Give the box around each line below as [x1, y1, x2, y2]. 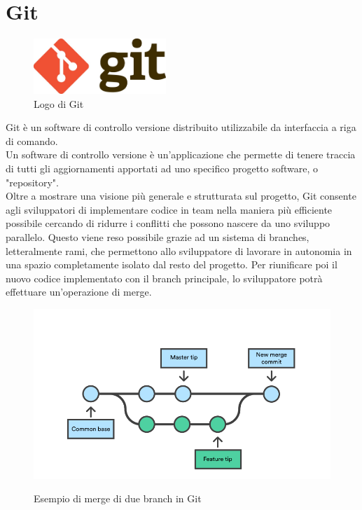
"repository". [6, 174, 59, 189]
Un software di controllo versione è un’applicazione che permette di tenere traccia [6, 147, 356, 162]
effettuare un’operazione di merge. [6, 284, 152, 299]
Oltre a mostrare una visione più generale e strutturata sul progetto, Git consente [6, 188, 356, 203]
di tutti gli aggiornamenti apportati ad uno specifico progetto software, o [6, 160, 319, 175]
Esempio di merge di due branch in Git [34, 491, 202, 506]
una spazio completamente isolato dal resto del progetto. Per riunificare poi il [6, 257, 337, 272]
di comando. [6, 133, 58, 148]
